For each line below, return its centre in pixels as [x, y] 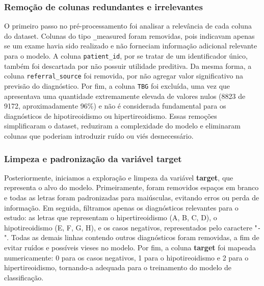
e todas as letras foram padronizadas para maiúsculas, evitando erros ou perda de [132, 197]
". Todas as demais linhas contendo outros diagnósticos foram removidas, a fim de [132, 237]
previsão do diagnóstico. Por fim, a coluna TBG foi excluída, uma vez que [117, 85]
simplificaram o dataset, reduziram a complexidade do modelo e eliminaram [122, 126]
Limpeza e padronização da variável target [93, 158]
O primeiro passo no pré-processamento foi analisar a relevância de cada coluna [128, 26]
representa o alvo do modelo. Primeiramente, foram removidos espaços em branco [131, 187]
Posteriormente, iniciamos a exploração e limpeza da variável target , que [119, 177]
